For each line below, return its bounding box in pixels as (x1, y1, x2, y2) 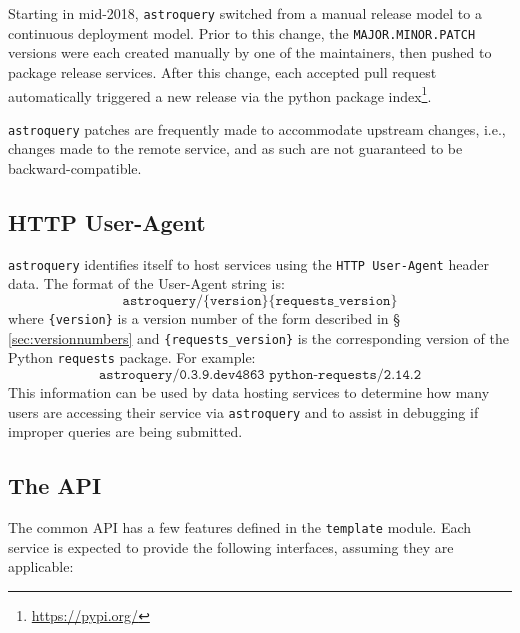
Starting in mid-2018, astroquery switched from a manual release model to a (8, 3, 482, 23)
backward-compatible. (8, 158, 142, 178)
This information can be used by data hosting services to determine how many (8, 382, 490, 403)
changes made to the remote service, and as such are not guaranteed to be (8, 138, 463, 159)
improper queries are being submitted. (8, 421, 243, 442)
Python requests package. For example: (8, 347, 256, 368)
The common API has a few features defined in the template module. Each (8, 517, 472, 538)
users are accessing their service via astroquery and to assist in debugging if (8, 401, 479, 422)
